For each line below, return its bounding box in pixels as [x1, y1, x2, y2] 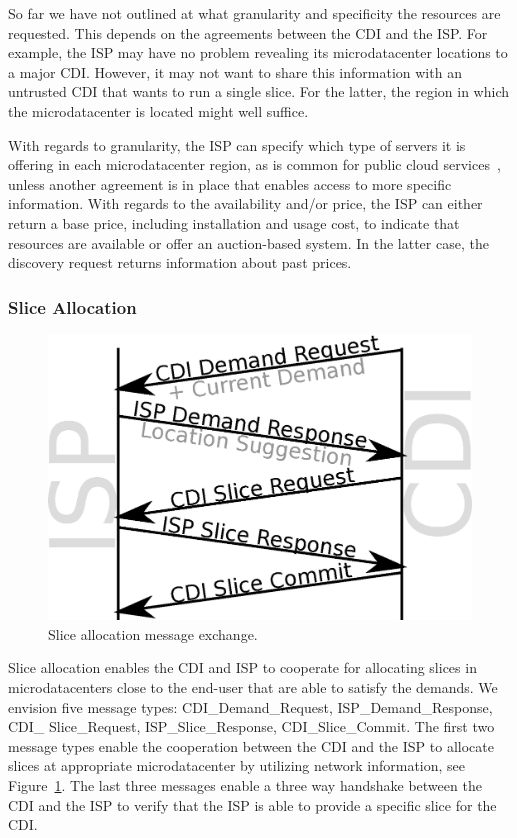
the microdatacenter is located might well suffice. [8, 100, 309, 121]
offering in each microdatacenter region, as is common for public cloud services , [8, 154, 501, 175]
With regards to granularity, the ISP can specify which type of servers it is [8, 134, 466, 155]
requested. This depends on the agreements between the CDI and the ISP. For [8, 22, 488, 43]
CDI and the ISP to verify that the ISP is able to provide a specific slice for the [8, 794, 497, 815]
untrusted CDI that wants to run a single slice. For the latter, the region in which [8, 81, 510, 102]
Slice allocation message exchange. [48, 623, 258, 644]
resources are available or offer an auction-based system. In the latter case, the [8, 232, 489, 253]
